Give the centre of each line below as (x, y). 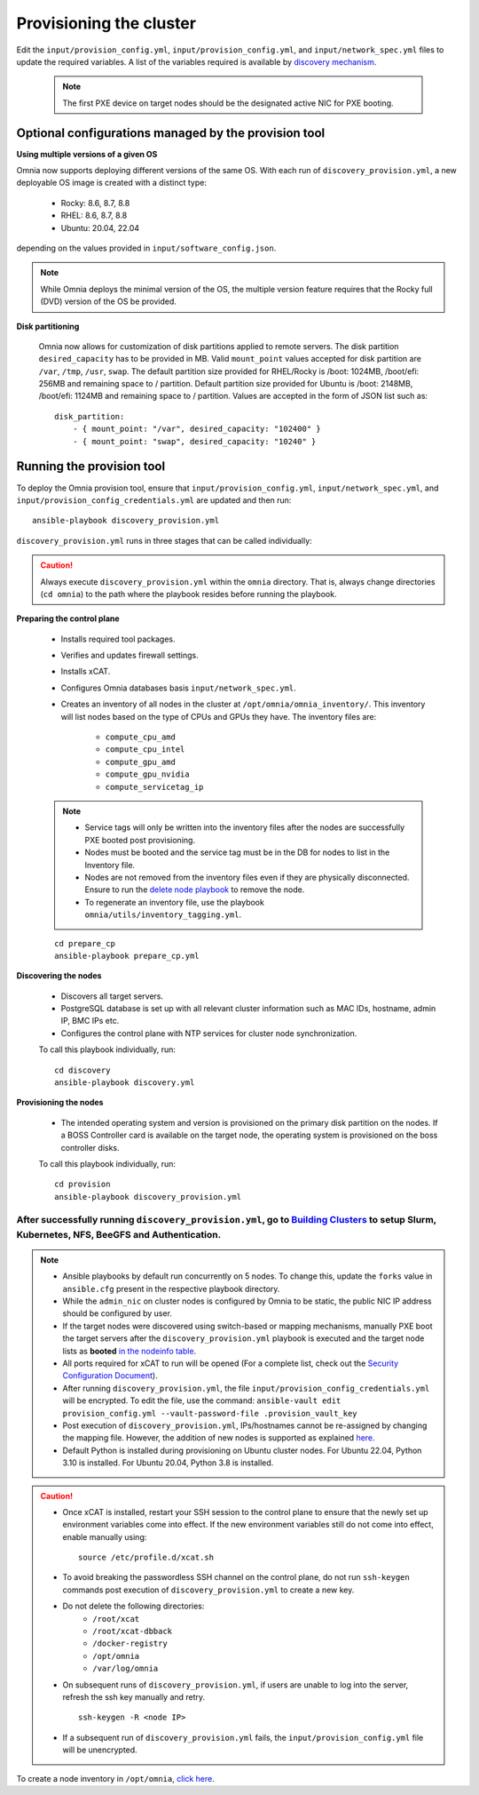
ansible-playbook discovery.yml (125, 1083)
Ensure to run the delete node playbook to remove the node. (195, 890)
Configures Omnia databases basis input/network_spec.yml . (178, 688)
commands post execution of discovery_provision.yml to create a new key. (208, 1590)
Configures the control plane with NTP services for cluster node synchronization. (209, 1033)
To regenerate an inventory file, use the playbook (175, 902)
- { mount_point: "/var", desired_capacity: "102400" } (196, 429)
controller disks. (90, 1147)
